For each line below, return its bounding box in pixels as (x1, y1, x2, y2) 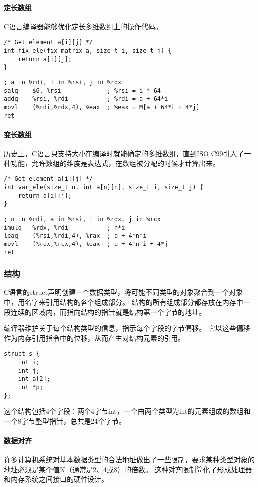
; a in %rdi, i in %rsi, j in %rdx (4, 79, 122, 86)
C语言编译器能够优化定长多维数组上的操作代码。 (4, 21, 163, 31)
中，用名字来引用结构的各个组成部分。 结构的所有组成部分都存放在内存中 (4, 297, 243, 307)
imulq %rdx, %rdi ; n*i (4, 224, 125, 231)
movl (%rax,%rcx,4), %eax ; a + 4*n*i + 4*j (4, 240, 168, 247)
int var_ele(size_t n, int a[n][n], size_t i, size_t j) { (4, 183, 203, 191)
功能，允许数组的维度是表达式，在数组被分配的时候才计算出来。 (10, 158, 220, 168)
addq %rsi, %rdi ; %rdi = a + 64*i (4, 95, 168, 103)
